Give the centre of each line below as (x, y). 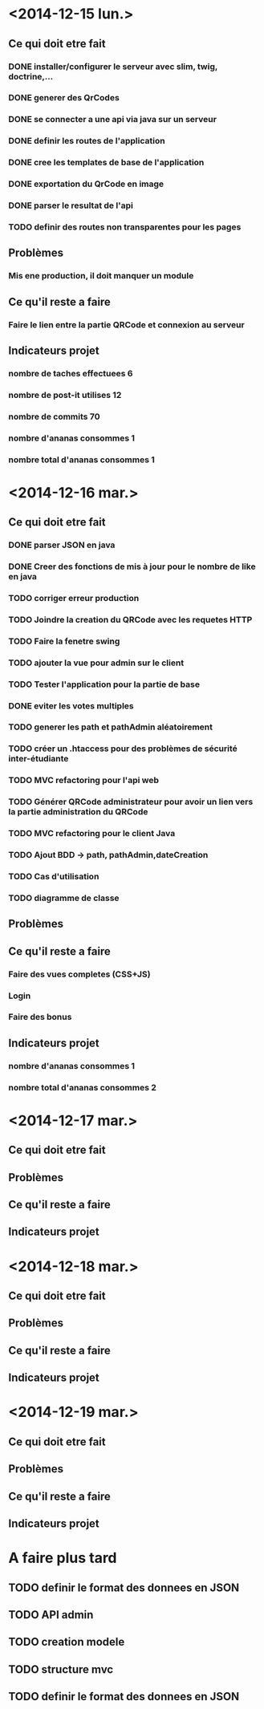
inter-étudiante (39, 759)
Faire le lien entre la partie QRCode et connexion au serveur (126, 324)
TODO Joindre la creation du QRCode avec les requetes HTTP (130, 619)
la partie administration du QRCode (78, 812)
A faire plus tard (63, 1558)
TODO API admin (51, 1615)
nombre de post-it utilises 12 (65, 395)
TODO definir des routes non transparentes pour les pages (125, 227)
